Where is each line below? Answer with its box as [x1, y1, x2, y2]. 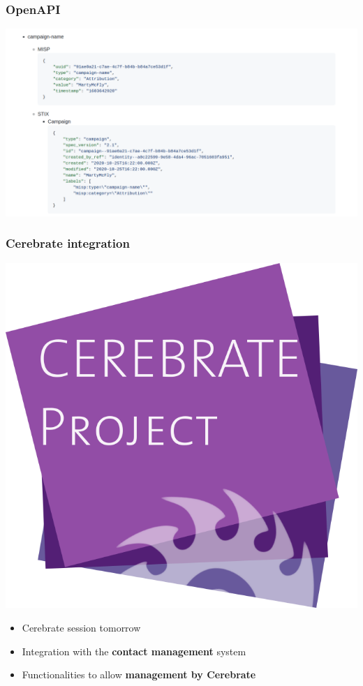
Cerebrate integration [6, 234, 130, 252]
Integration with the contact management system [22, 643, 246, 658]
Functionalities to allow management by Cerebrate [22, 667, 256, 682]
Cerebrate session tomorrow [22, 620, 141, 635]
